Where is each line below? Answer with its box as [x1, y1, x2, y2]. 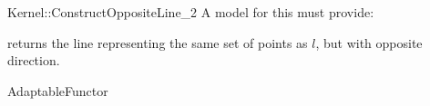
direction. [7, 51, 60, 70]
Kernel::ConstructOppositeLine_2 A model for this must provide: [7, 3, 374, 21]
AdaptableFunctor [7, 81, 108, 100]
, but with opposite [315, 33, 423, 52]
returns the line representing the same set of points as [7, 33, 308, 52]
